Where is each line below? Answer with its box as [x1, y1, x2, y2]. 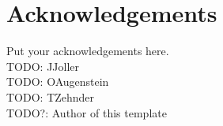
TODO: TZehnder [6, 88, 95, 105]
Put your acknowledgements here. [6, 43, 169, 59]
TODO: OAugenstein [6, 73, 109, 90]
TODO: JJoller [6, 57, 80, 74]
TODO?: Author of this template [6, 104, 167, 120]
